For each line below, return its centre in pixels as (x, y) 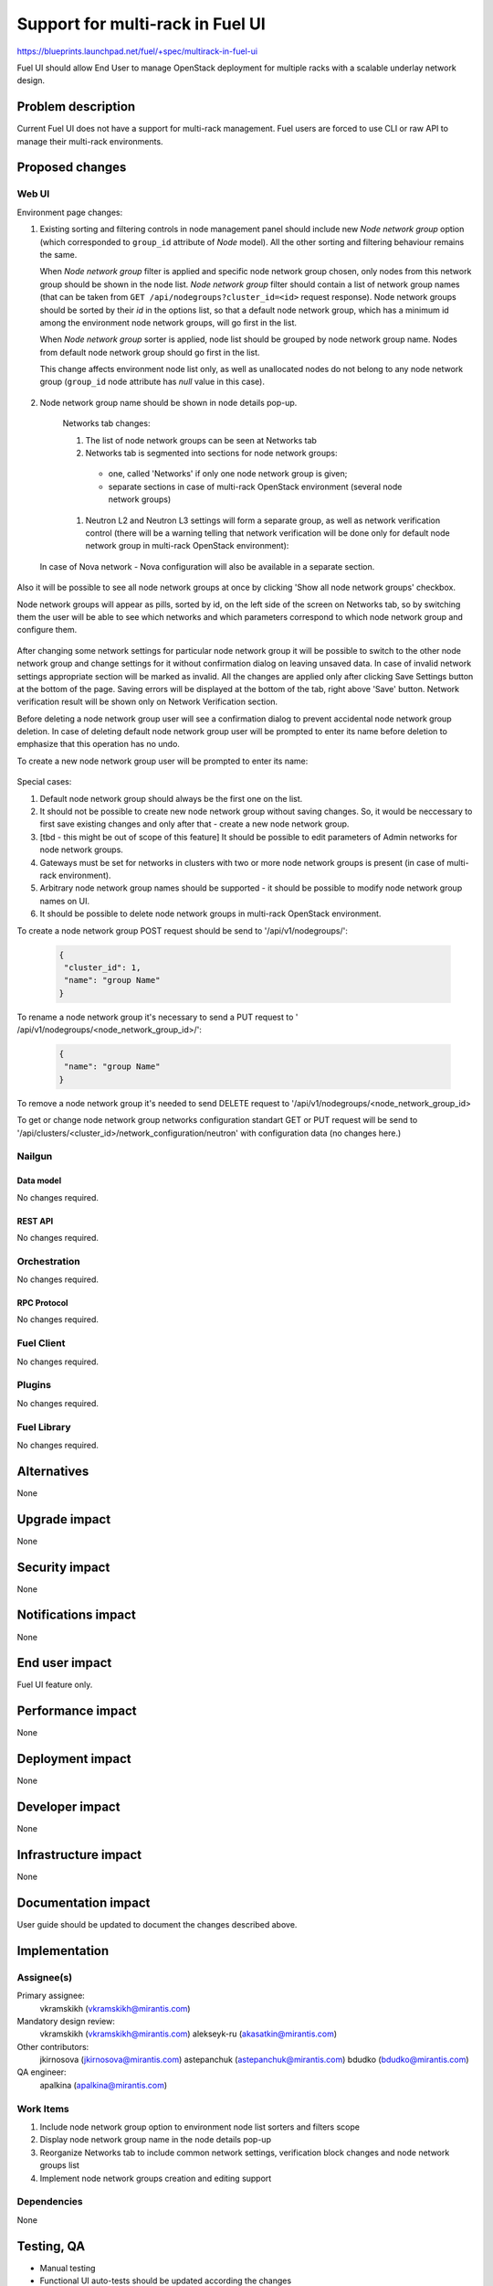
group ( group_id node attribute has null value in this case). (152, 382)
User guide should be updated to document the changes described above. (157, 1924)
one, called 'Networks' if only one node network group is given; (228, 474)
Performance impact (77, 1711)
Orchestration (49, 1261)
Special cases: (44, 782)
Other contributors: (53, 2046)
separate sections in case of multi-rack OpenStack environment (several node (255, 486)
